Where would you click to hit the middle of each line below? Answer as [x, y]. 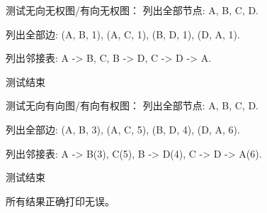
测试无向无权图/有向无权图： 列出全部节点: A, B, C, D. [132, 10]
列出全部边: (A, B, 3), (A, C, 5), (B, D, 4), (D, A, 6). [123, 129]
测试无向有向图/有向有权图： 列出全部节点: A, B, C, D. [132, 105]
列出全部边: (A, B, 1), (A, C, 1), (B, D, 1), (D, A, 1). [123, 34]
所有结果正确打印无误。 [60, 201]
